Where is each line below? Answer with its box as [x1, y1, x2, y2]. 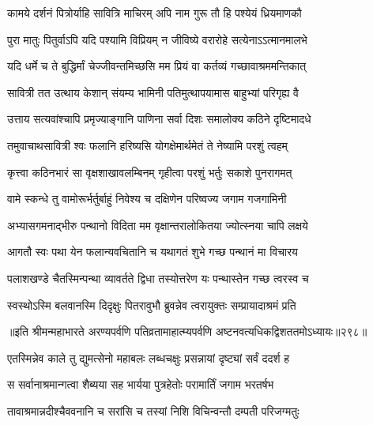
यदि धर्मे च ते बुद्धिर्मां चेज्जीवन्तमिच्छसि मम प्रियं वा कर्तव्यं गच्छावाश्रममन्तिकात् [7, 58, 307, 74]
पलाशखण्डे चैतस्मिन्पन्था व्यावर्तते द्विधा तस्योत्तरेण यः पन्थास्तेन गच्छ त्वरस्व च [7, 269, 309, 286]
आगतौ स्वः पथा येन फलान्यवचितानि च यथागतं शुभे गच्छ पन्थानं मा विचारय [7, 243, 298, 260]
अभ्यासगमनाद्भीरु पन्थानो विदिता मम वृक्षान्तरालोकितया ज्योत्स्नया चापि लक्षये [7, 216, 308, 233]
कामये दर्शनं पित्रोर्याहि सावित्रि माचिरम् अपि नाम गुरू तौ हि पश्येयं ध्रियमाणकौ [7, 5, 302, 21]
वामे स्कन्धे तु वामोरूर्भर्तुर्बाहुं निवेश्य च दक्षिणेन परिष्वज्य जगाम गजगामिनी [7, 190, 287, 207]
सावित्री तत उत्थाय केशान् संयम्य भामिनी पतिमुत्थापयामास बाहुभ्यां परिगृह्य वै [7, 84, 299, 100]
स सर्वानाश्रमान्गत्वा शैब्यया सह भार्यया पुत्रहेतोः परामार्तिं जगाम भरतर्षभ [7, 376, 274, 393]
